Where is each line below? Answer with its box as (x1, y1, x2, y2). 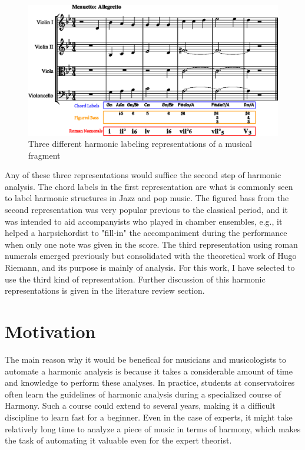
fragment (28, 149, 61, 161)
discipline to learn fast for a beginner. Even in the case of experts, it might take (5, 410, 293, 423)
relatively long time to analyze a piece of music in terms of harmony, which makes (5, 422, 301, 435)
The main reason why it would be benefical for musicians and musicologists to (5, 353, 287, 365)
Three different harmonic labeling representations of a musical (28, 137, 252, 150)
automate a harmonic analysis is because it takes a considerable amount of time (5, 364, 293, 377)
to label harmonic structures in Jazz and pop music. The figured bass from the (5, 192, 289, 204)
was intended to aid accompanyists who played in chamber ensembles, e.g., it (5, 215, 283, 227)
